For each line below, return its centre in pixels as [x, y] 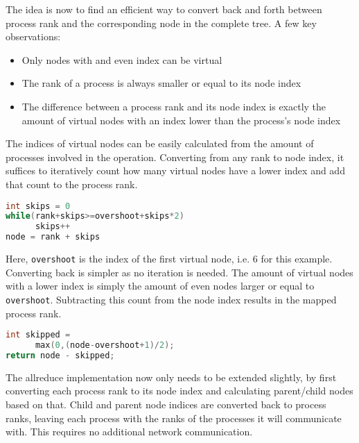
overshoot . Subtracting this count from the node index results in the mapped [171, 299]
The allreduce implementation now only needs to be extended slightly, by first [171, 377]
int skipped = [38, 335]
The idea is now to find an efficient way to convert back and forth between [164, 9]
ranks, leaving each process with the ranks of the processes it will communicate [174, 418]
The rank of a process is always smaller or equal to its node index [161, 83]
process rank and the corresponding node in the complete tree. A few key [161, 23]
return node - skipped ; [60, 355]
